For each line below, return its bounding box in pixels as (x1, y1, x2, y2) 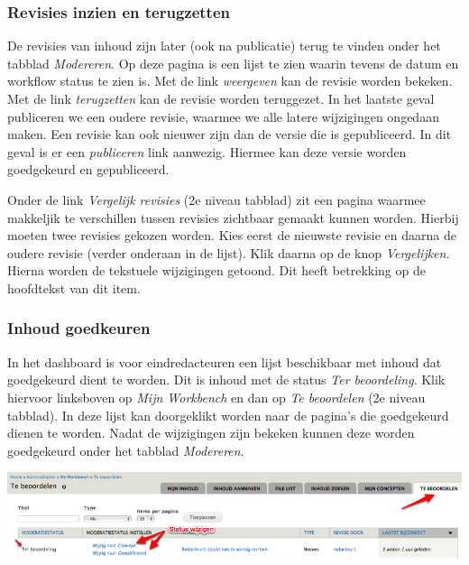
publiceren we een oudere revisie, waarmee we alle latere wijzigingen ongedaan (7, 107, 439, 125)
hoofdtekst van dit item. (7, 278, 141, 297)
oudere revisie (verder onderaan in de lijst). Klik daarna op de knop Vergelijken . (7, 243, 450, 262)
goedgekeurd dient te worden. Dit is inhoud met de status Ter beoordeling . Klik (7, 370, 446, 389)
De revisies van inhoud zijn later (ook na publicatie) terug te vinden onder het (7, 36, 441, 55)
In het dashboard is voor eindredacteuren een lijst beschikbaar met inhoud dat (7, 352, 442, 371)
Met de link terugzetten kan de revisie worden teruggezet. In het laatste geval (7, 89, 435, 107)
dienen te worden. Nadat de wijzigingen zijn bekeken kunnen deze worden (7, 423, 415, 442)
